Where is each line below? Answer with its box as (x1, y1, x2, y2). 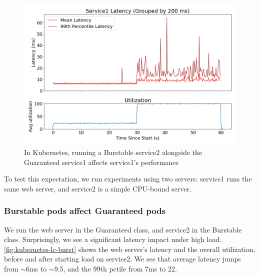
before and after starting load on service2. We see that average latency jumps (4, 253, 241, 264)
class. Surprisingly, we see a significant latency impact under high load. (4, 234, 221, 244)
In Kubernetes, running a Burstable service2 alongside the (24, 146, 202, 157)
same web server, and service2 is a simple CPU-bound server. (4, 183, 191, 193)
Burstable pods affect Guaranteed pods (4, 204, 166, 217)
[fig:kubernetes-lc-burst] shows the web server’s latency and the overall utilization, (4, 243, 255, 254)
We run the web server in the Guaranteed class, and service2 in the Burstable (4, 224, 242, 234)
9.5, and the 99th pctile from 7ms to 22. (54, 263, 177, 273)
